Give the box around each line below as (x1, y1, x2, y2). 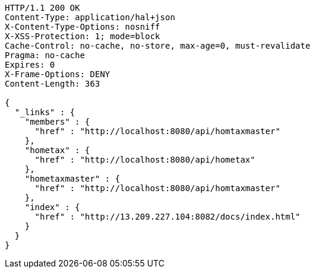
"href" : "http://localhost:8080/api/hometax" (34, 155, 256, 164)
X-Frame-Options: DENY (5, 69, 111, 79)
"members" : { (24, 117, 90, 126)
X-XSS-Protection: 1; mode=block (5, 31, 160, 41)
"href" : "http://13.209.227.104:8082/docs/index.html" (34, 212, 301, 221)
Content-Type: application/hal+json (5, 12, 175, 22)
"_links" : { (14, 107, 75, 117)
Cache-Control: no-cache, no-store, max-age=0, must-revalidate (5, 41, 311, 50)
